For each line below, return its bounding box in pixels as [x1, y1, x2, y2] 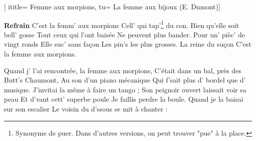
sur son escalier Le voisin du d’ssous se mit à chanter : [4, 104, 168, 113]
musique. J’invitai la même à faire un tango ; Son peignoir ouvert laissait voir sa [4, 84, 247, 94]
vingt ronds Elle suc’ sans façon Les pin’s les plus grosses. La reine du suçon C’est [4, 39, 252, 49]
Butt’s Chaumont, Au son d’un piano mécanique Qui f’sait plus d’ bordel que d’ [4, 75, 246, 85]
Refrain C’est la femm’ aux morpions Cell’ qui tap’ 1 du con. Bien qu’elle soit [4, 18, 239, 30]
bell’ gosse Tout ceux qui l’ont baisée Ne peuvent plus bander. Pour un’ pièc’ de [4, 29, 245, 39]
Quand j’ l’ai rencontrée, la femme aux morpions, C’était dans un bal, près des [4, 65, 241, 75]
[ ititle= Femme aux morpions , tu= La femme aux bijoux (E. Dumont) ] [4, 1, 221, 11]
